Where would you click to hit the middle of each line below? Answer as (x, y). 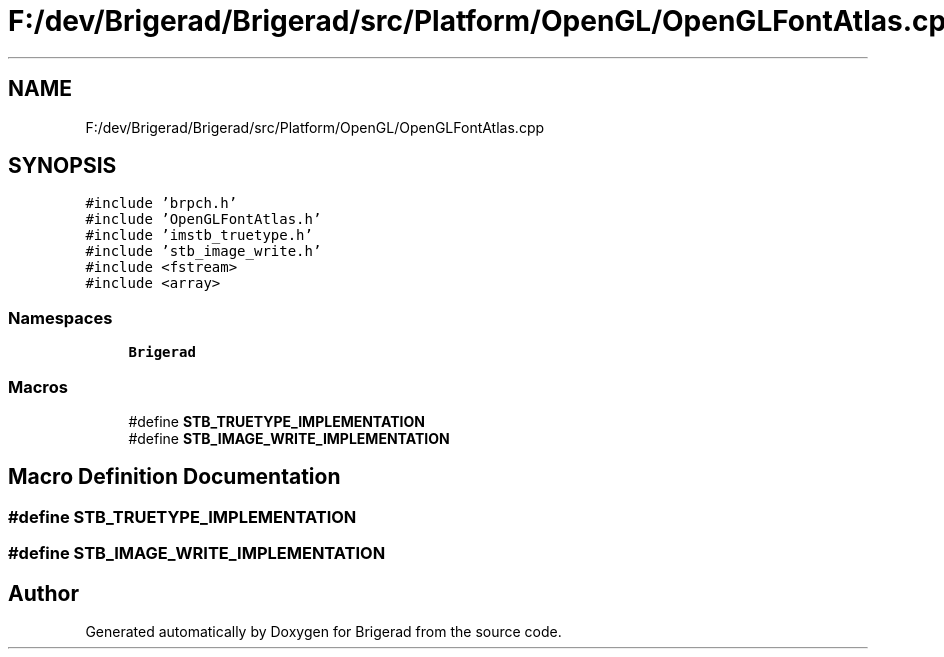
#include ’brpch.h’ (161, 203)
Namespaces (60, 317)
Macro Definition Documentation (174, 477)
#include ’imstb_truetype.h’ (199, 235)
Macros (38, 386)
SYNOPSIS (62, 166)
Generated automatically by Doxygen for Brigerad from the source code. (323, 631)
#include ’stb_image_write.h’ (203, 251)
